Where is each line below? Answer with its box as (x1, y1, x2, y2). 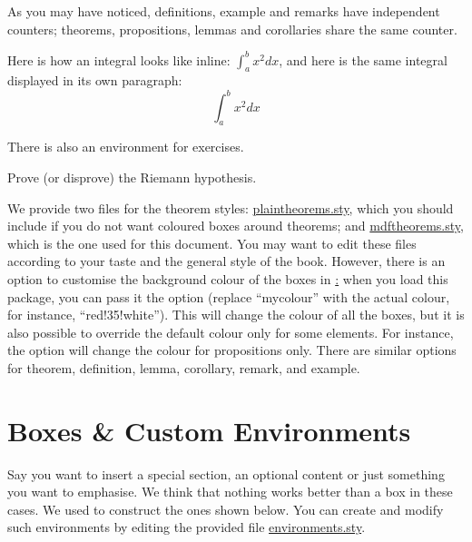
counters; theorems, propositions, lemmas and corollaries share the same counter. (7, 19, 457, 38)
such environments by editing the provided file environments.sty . (7, 517, 366, 537)
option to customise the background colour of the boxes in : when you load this (7, 269, 448, 288)
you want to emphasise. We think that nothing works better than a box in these (7, 482, 453, 501)
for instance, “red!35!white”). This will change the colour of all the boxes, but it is (7, 305, 465, 324)
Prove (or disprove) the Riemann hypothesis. (7, 167, 257, 186)
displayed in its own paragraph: (7, 71, 182, 90)
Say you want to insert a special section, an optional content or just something (7, 464, 445, 483)
